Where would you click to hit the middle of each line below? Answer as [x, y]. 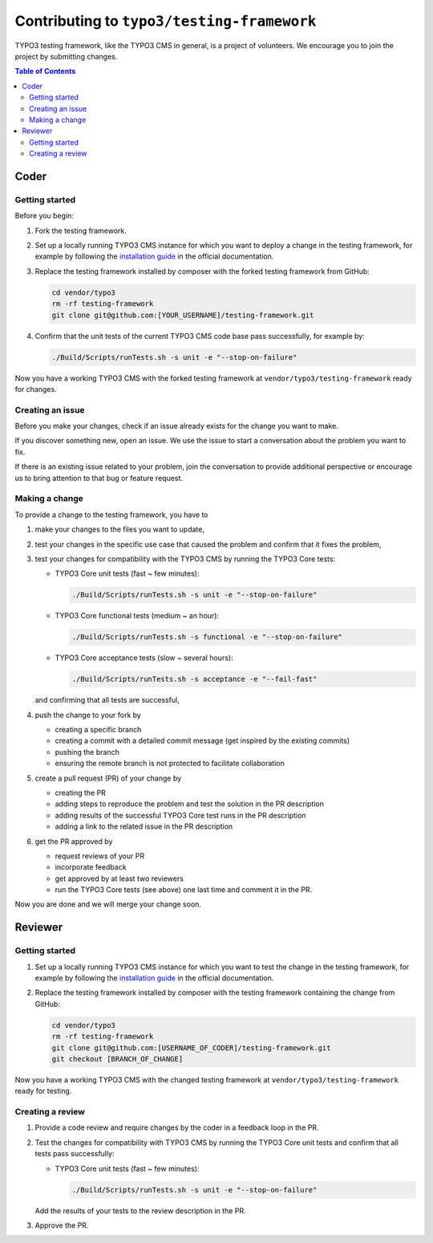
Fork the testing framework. [81, 230]
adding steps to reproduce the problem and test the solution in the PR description [190, 804]
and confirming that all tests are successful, [107, 700]
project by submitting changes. [66, 56]
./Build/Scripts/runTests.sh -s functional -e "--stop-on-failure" [207, 637]
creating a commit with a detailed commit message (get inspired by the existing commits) [202, 741]
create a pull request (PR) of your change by [108, 778]
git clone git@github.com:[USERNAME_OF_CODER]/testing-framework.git [191, 1047]
